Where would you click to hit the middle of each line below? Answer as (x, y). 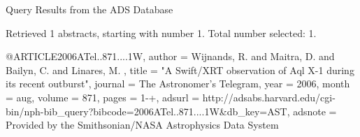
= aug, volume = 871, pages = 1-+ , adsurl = (103, 97)
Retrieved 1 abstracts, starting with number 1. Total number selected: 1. (161, 33)
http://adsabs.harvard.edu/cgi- (269, 97)
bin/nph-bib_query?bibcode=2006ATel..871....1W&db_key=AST (146, 111)
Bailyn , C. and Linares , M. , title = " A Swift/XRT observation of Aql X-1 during (180, 70)
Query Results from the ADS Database (89, 9)
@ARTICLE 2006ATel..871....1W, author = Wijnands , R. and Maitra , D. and (170, 56)
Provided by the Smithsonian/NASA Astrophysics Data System (142, 125)
